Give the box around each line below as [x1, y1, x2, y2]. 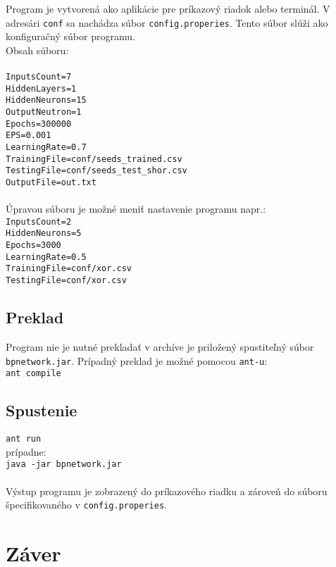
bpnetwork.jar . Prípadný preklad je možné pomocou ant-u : [6, 353, 268, 368]
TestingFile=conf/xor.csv [6, 275, 127, 286]
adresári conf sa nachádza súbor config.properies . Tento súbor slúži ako [6, 15, 328, 30]
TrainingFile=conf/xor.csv [6, 263, 132, 274]
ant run [6, 434, 42, 444]
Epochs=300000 [6, 118, 72, 129]
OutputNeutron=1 [6, 107, 82, 117]
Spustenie [6, 399, 77, 421]
